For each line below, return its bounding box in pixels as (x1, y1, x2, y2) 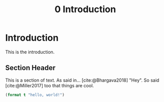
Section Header (5, 63, 56, 72)
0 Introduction (54, 4, 116, 15)
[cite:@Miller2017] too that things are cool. (5, 82, 94, 88)
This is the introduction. (5, 49, 55, 55)
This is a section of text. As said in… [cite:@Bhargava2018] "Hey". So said (5, 77, 159, 83)
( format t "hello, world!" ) (5, 92, 65, 97)
